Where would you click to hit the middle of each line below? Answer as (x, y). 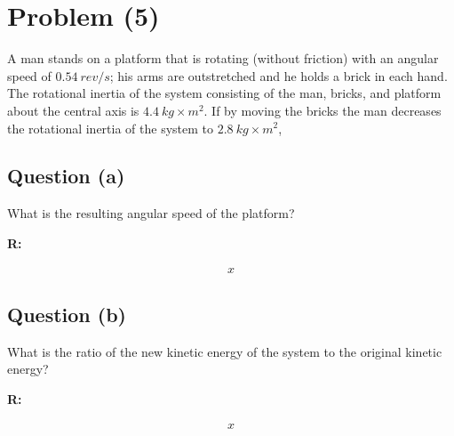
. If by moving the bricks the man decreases (323, 110)
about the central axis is (73, 110)
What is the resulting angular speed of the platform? (151, 213)
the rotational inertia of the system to (111, 128)
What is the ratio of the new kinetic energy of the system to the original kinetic (225, 351)
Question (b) (67, 314)
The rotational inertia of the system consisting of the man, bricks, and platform (224, 93)
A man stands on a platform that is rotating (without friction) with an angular (223, 58)
